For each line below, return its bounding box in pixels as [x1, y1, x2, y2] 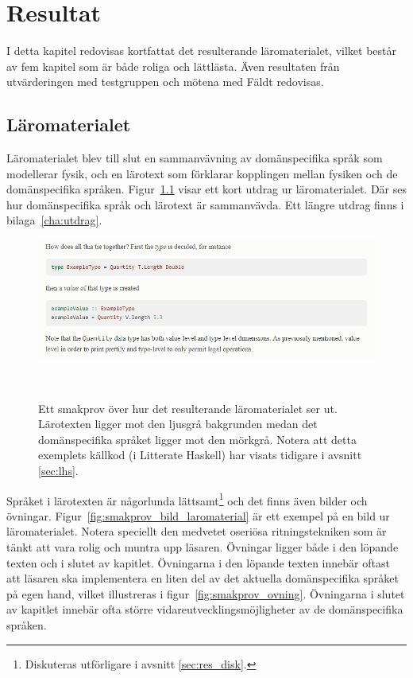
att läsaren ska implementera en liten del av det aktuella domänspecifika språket [6, 570, 399, 586]
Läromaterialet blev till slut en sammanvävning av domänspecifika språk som [6, 150, 383, 166]
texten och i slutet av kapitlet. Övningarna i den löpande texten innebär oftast [6, 554, 390, 571]
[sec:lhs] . [38, 462, 79, 478]
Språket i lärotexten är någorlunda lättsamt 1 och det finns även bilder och [6, 489, 368, 509]
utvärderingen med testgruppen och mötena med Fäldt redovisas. [6, 73, 324, 90]
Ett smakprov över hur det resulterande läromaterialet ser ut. [38, 399, 338, 416]
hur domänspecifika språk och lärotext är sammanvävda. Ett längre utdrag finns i [6, 196, 404, 212]
